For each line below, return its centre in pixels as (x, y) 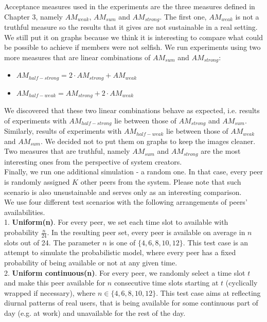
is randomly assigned (37, 182)
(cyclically (242, 283)
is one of (122, 242)
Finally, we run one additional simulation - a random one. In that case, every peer (133, 172)
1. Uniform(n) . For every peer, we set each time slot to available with (116, 222)
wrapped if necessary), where (50, 292)
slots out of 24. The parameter (52, 242)
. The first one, (183, 16)
